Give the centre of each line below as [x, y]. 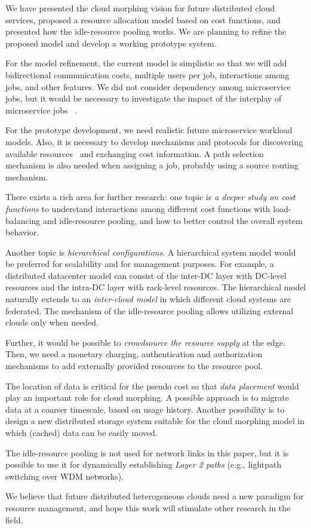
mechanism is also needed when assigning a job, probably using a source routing [152, 165]
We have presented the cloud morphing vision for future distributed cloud [140, 8]
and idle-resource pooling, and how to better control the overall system [173, 220]
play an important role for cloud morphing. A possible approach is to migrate [147, 397]
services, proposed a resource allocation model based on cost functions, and [143, 19]
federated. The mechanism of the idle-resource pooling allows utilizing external [150, 310]
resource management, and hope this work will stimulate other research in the [148, 507]
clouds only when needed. [52, 322]
